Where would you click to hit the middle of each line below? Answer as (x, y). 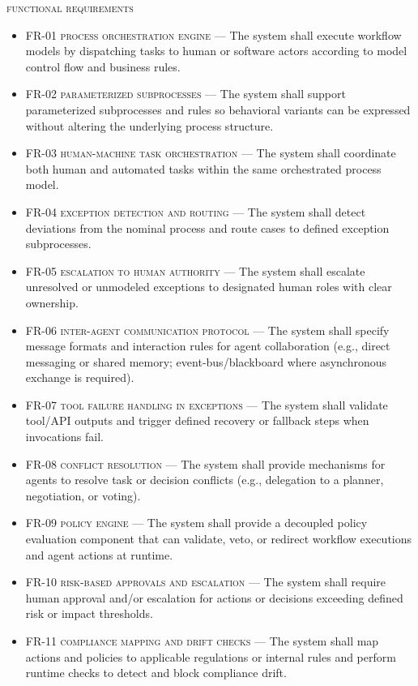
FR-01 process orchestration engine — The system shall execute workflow (213, 34)
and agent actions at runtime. (99, 554)
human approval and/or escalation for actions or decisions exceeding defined (214, 597)
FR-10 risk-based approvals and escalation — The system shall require (206, 582)
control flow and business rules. (103, 66)
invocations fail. (64, 437)
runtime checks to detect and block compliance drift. (156, 673)
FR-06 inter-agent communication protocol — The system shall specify (207, 330)
